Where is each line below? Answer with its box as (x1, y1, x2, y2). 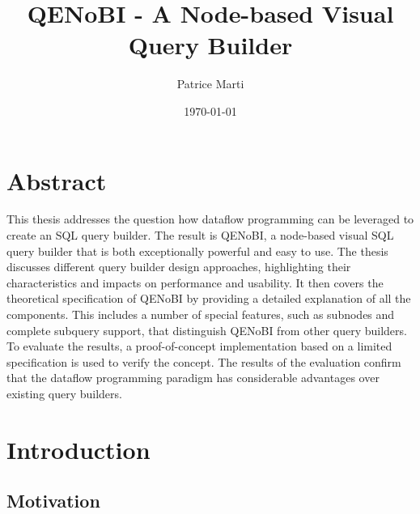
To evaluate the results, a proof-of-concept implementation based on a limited (6, 338, 392, 355)
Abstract (6, 164, 107, 197)
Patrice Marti (176, 75, 244, 92)
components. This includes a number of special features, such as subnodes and (6, 306, 395, 322)
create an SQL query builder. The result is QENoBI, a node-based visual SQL (6, 227, 394, 244)
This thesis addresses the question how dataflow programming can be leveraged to (6, 210, 414, 227)
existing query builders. (6, 384, 122, 401)
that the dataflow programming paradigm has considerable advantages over (6, 369, 380, 386)
